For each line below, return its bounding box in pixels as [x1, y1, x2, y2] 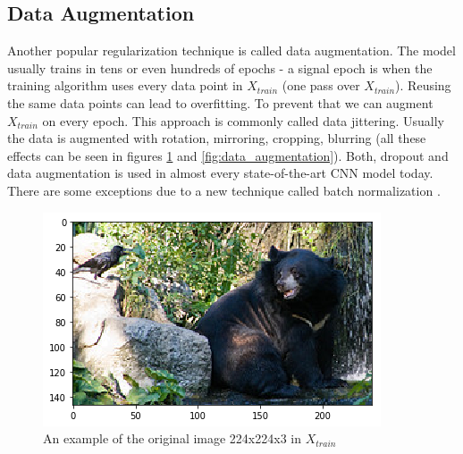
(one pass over [282, 76, 360, 95]
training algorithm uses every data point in [7, 76, 243, 95]
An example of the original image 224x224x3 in [43, 429, 301, 448]
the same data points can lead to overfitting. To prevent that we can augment [7, 93, 434, 112]
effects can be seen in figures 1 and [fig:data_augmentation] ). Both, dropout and [7, 146, 449, 164]
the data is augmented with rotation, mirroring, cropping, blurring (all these [7, 129, 426, 147]
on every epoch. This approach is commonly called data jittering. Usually [42, 111, 444, 130]
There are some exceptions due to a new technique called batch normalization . [7, 181, 441, 199]
